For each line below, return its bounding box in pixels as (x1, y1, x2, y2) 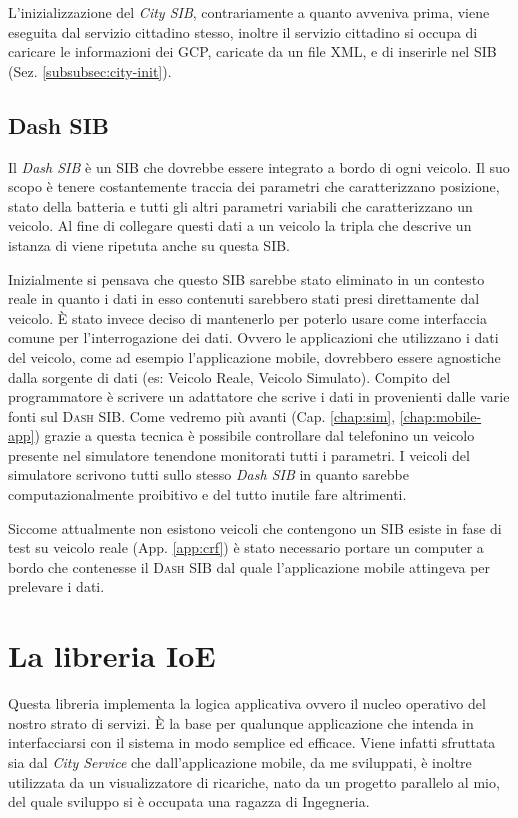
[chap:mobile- (399, 405, 482, 426)
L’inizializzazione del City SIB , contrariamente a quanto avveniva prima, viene (8, 2, 490, 22)
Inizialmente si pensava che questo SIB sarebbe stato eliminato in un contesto (8, 268, 485, 289)
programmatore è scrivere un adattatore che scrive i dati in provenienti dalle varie (8, 386, 510, 407)
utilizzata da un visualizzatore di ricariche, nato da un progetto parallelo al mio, (8, 771, 500, 792)
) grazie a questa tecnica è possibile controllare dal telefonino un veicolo (34, 425, 475, 446)
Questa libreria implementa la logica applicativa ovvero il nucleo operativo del (8, 693, 486, 714)
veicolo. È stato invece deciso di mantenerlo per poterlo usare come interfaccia (8, 307, 487, 328)
